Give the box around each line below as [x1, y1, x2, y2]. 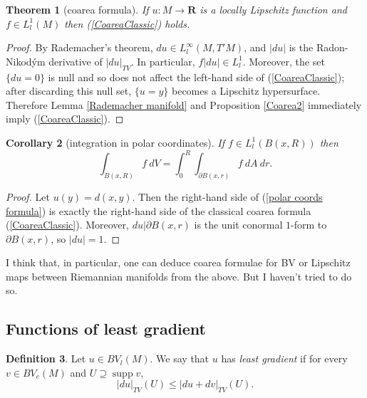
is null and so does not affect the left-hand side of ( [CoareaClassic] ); [48, 69, 345, 84]
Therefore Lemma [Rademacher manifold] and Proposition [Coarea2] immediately [6, 97, 362, 112]
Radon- [316, 40, 348, 55]
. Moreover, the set [242, 53, 325, 68]
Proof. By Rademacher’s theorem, [6, 40, 153, 55]
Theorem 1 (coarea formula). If [6, 2, 149, 16]
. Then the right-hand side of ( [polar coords [132, 189, 323, 204]
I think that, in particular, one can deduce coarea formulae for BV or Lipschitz [6, 255, 351, 270]
